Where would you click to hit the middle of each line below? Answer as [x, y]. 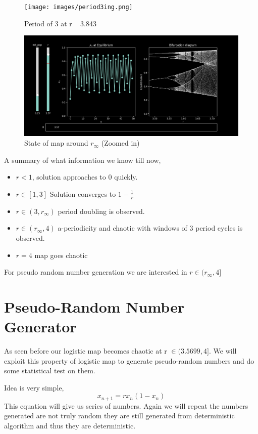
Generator [40, 327]
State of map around [56, 143]
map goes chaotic [61, 255]
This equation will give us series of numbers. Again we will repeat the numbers [126, 405]
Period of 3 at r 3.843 [60, 23]
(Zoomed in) [120, 143]
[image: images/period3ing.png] [79, 7]
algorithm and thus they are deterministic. [70, 426]
